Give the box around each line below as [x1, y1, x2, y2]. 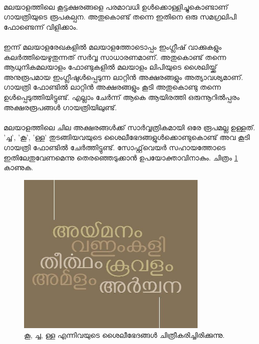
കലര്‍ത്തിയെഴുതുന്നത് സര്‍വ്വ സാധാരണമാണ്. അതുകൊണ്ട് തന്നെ [4, 51, 226, 62]
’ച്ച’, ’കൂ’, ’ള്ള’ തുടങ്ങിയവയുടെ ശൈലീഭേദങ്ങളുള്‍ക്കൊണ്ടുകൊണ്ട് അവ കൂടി [4, 132, 250, 143]
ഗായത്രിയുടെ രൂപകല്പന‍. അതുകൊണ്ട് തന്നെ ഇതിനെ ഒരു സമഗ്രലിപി [4, 11, 237, 22]
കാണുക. [4, 162, 33, 173]
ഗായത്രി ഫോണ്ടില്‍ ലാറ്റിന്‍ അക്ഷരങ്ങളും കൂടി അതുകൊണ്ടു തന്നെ [4, 82, 221, 92]
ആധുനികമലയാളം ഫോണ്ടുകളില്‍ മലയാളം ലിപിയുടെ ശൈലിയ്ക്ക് [4, 62, 217, 72]
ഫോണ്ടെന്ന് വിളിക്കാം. [4, 21, 78, 32]
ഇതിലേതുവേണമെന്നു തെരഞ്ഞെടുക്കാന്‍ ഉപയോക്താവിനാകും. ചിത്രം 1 [4, 152, 238, 163]
